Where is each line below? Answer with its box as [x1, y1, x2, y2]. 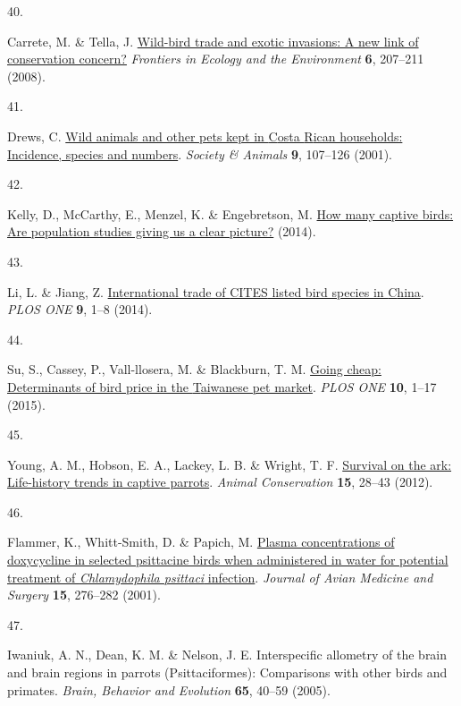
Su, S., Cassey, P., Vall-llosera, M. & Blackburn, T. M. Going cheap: [7, 360, 381, 379]
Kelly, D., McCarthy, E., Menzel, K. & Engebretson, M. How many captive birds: [7, 204, 454, 223]
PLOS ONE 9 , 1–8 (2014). [7, 300, 153, 319]
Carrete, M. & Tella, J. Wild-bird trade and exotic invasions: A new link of [7, 31, 419, 50]
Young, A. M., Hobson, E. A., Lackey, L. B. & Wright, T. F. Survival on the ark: [7, 455, 452, 473]
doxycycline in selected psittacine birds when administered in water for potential [7, 550, 448, 569]
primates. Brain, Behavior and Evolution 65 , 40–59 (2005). [7, 680, 331, 699]
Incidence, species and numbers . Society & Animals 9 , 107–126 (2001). [7, 144, 392, 163]
